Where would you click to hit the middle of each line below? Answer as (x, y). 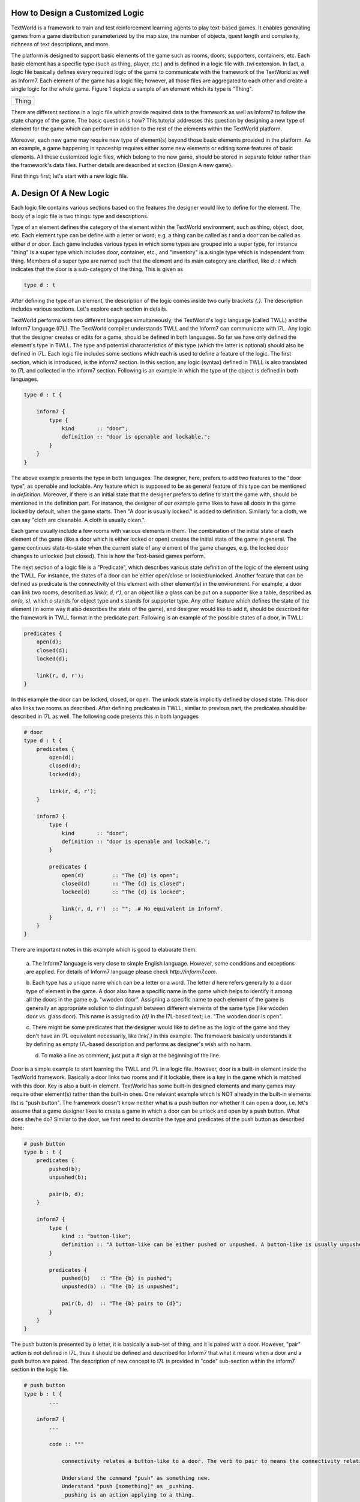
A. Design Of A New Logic (60, 193)
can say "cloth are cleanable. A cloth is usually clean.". (79, 520)
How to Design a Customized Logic (78, 13)
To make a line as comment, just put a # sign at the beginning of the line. (131, 1055)
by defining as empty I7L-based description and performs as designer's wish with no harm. (139, 1044)
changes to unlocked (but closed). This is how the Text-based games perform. (108, 556)
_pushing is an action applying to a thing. (128, 1495)
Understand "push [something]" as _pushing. (128, 1486)
